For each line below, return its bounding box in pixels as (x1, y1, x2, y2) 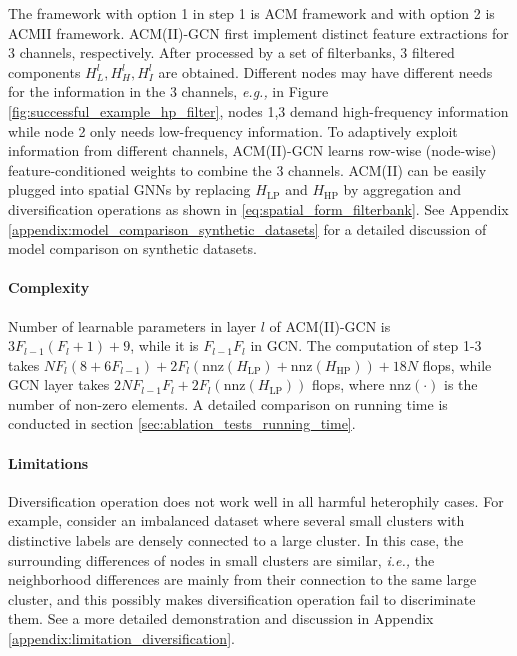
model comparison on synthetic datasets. (8, 238, 257, 259)
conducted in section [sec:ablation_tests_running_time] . (8, 413, 356, 434)
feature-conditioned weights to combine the (8, 159, 272, 180)
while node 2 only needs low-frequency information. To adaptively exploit (8, 120, 458, 141)
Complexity (8, 277, 90, 298)
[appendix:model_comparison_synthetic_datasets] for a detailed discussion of (8, 218, 487, 239)
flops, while (422, 354, 492, 375)
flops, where (312, 374, 385, 395)
